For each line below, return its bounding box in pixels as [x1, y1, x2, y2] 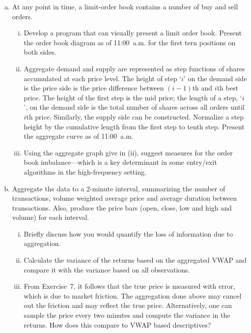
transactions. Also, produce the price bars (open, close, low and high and [12, 202, 232, 212]
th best [217, 83, 238, 93]
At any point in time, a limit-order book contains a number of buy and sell [12, 1, 238, 11]
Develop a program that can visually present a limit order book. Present [24, 28, 242, 38]
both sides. [24, 47, 56, 57]
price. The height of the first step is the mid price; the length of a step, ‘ [24, 92, 242, 102]
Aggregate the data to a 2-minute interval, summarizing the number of [12, 183, 225, 193]
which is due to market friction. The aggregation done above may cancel [24, 290, 242, 301]
